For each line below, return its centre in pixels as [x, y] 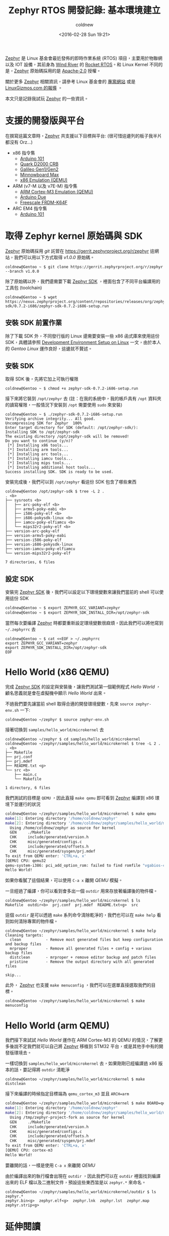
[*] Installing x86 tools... [38, 446]
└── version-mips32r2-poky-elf [38, 554]
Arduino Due [33, 197]
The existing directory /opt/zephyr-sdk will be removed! [67, 437]
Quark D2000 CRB [39, 164]
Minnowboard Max [39, 174]
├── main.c [26, 774]
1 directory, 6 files [28, 788]
